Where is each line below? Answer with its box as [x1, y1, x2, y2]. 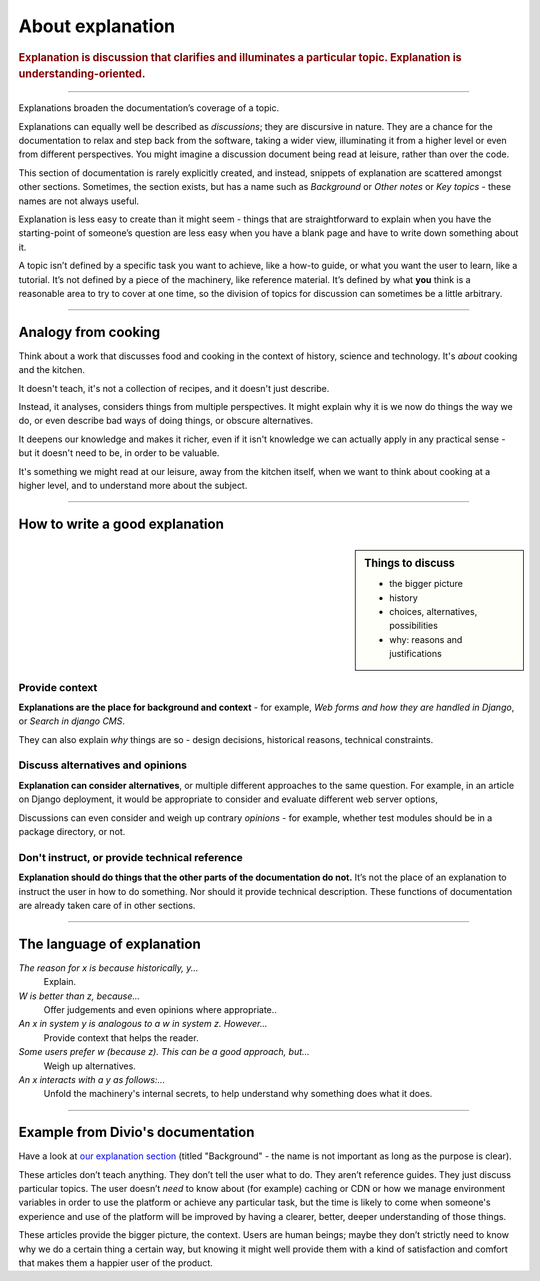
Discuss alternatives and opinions [18, 758, 187, 772]
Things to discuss [364, 556, 455, 570]
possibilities [389, 620, 439, 632]
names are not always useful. [18, 195, 140, 207]
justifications [389, 648, 442, 660]
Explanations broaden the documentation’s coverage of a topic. [18, 102, 280, 114]
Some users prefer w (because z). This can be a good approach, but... [18, 1046, 310, 1058]
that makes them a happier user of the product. [18, 1256, 214, 1269]
